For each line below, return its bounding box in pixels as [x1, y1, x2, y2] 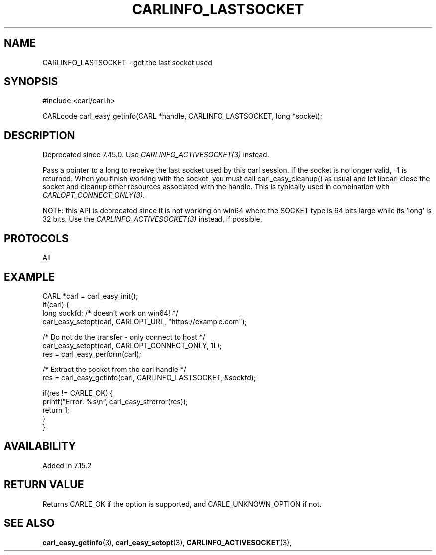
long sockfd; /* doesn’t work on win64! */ [42, 308, 179, 317]
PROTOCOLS [4, 232, 69, 245]
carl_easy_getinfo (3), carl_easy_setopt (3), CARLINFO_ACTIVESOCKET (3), [42, 538, 292, 547]
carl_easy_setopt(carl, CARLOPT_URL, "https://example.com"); [42, 317, 247, 326]
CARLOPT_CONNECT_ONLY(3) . [42, 191, 145, 200]
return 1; [42, 405, 70, 414]
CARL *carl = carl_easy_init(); [42, 291, 138, 300]
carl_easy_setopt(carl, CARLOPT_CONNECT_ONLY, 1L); [42, 341, 222, 350]
